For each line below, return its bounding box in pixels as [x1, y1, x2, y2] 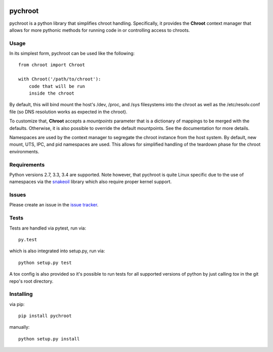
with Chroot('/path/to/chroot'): [18, 76, 101, 82]
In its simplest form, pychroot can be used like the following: [9, 51, 135, 57]
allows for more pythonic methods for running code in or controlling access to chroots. [9, 27, 190, 33]
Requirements [9, 161, 45, 168]
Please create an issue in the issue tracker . [9, 202, 99, 208]
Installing [9, 291, 33, 298]
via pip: [9, 301, 25, 307]
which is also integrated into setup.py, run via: [9, 248, 106, 254]
